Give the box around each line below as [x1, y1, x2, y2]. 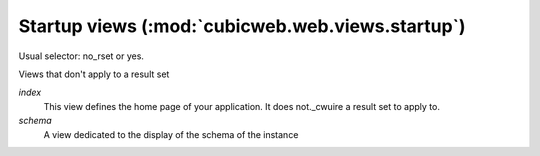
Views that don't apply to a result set [18, 68, 170, 80]
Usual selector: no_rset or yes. [18, 50, 145, 62]
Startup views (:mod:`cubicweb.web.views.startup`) [18, 15, 466, 37]
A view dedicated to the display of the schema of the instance [43, 128, 299, 140]
